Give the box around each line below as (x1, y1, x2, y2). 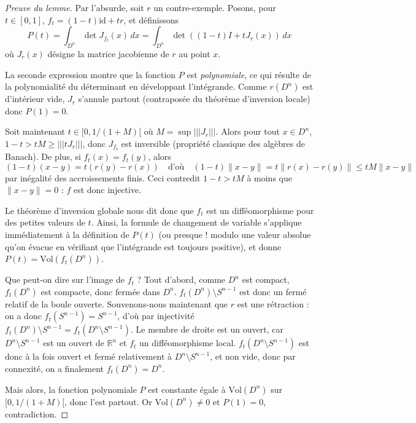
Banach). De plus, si (5, 150, 81, 163)
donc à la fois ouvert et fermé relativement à (5, 350, 172, 363)
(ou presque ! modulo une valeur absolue (158, 228, 311, 241)
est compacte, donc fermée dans (40, 285, 160, 298)
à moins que (247, 171, 292, 184)
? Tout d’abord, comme (137, 273, 226, 286)
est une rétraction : (237, 297, 309, 310)
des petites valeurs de (5, 216, 85, 229)
